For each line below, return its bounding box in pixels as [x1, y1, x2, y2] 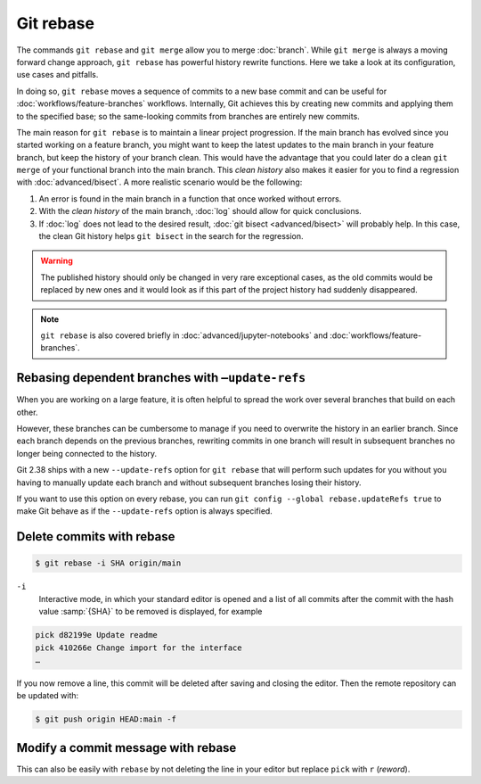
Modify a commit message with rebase [16, 740, 237, 755]
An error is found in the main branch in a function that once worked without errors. [38, 193, 342, 204]
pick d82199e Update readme [35, 630, 158, 640]
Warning [40, 255, 73, 267]
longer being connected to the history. [16, 448, 158, 458]
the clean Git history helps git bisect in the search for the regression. [38, 231, 304, 242]
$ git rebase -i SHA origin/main [35, 558, 182, 568]
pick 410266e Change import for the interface [35, 642, 242, 653]
